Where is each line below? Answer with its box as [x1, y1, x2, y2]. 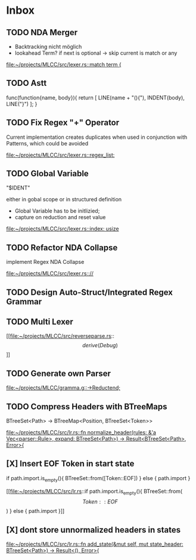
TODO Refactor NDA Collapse [6, 242, 118, 253]
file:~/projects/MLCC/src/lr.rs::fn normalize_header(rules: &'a [6, 429, 157, 436]
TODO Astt [6, 78, 47, 88]
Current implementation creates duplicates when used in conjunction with [6, 133, 188, 141]
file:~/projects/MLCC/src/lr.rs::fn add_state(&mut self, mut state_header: [6, 540, 183, 548]
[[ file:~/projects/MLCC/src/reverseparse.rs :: [6, 332, 114, 340]
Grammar [6, 296, 42, 307]
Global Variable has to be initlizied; [14, 207, 100, 214]
